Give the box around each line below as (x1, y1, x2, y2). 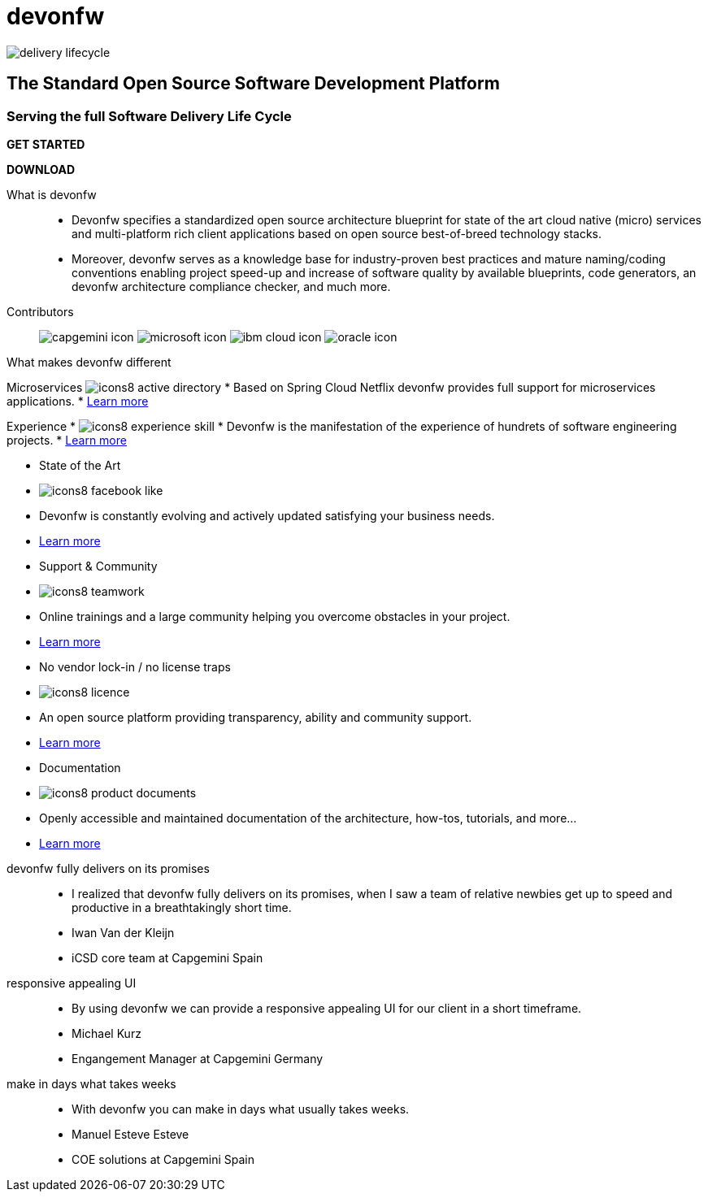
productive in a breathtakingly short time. (72, 900, 292, 914)
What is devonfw (7, 187, 97, 202)
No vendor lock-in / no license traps (39, 659, 231, 674)
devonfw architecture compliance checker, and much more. (72, 279, 391, 293)
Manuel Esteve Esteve (72, 1126, 189, 1141)
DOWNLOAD (7, 162, 76, 176)
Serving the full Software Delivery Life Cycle (7, 107, 292, 124)
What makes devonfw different (7, 354, 172, 369)
